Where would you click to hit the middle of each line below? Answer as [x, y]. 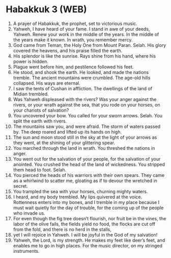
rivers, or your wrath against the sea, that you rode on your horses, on [87, 105]
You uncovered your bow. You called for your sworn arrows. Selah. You [88, 115]
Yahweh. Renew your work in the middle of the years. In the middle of [86, 34]
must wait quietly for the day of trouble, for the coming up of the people [88, 208]
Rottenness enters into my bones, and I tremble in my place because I [86, 202]
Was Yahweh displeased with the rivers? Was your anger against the [85, 99]
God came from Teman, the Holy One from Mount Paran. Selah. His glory [90, 45]
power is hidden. [31, 61]
